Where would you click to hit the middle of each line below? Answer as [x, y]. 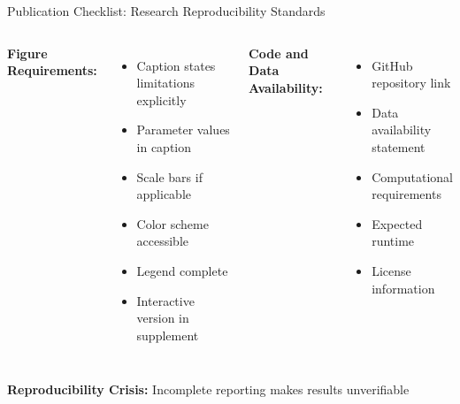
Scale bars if [169, 176]
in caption [164, 146]
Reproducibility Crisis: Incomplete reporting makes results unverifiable [208, 389]
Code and [279, 53]
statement [399, 146]
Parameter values [183, 130]
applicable [164, 194]
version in [163, 318]
